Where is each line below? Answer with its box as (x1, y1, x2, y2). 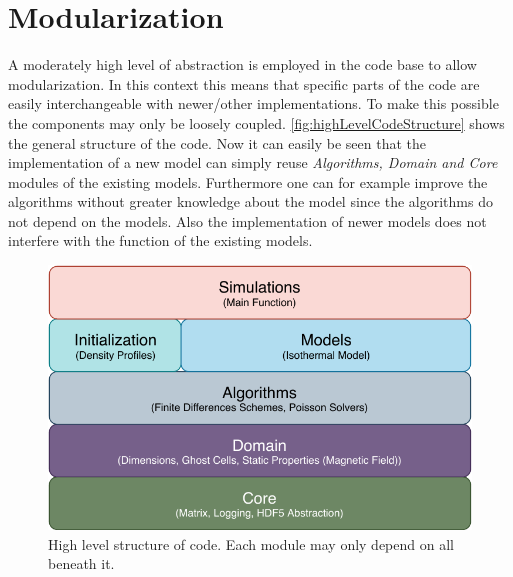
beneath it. (48, 553, 115, 574)
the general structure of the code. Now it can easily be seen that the (8, 132, 426, 153)
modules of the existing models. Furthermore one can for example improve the (8, 171, 488, 192)
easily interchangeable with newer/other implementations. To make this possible (8, 93, 499, 114)
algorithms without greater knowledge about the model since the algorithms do (8, 191, 493, 212)
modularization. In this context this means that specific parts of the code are (8, 73, 480, 94)
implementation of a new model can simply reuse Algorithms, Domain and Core (8, 152, 498, 173)
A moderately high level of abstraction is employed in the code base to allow (8, 54, 477, 75)
